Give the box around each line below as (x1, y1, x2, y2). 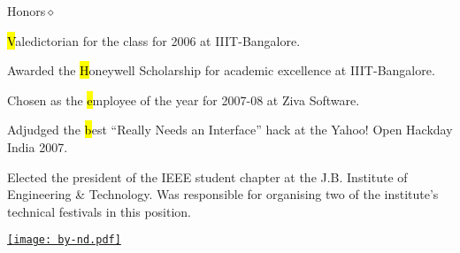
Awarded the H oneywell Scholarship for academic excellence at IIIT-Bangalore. (7, 61, 435, 80)
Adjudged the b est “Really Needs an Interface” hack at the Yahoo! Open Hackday (7, 120, 453, 139)
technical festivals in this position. (7, 202, 191, 220)
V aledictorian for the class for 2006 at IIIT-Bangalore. (7, 31, 301, 50)
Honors (7, 2, 46, 19)
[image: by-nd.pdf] (7, 234, 121, 247)
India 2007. (7, 137, 68, 156)
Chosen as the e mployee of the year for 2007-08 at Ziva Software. (7, 90, 360, 109)
